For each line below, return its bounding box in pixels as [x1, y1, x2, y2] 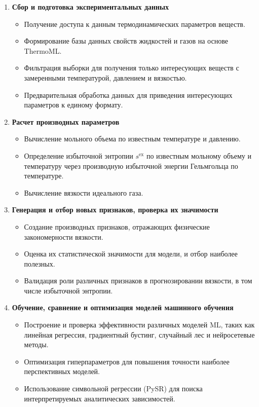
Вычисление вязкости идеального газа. [24, 187, 143, 198]
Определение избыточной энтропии [24, 150, 133, 161]
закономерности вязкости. [24, 231, 103, 242]
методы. [24, 339, 49, 350]
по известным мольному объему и [146, 150, 251, 161]
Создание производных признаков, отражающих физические [24, 221, 210, 232]
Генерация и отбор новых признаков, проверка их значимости [12, 204, 218, 215]
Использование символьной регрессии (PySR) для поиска [24, 383, 203, 394]
